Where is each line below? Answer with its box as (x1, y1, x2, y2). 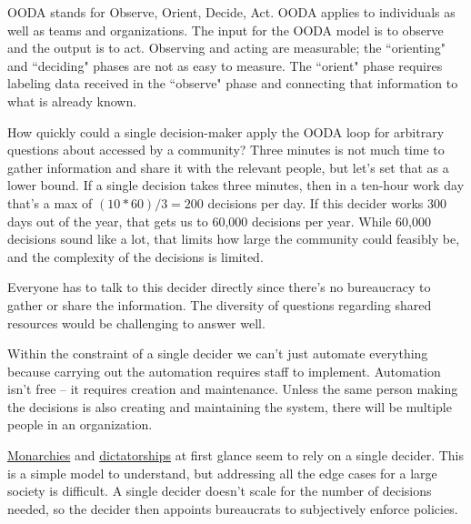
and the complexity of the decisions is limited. (7, 247, 264, 266)
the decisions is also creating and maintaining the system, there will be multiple (7, 397, 452, 416)
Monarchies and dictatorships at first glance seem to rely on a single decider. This (7, 446, 465, 465)
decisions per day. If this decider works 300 (207, 193, 447, 212)
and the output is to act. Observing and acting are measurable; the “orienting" (7, 38, 446, 57)
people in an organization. (7, 415, 153, 434)
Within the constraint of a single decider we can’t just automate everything (7, 344, 428, 363)
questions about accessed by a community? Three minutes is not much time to (7, 140, 445, 159)
